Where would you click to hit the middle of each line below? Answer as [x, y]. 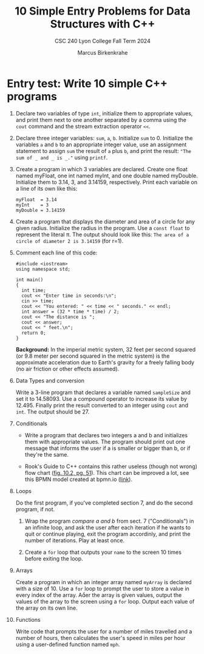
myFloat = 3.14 [36, 199]
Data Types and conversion [50, 380]
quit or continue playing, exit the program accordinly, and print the [107, 534]
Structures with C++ [103, 24]
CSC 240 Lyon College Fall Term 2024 [103, 41]
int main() [29, 280]
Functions [28, 619]
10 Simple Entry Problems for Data [103, 11]
